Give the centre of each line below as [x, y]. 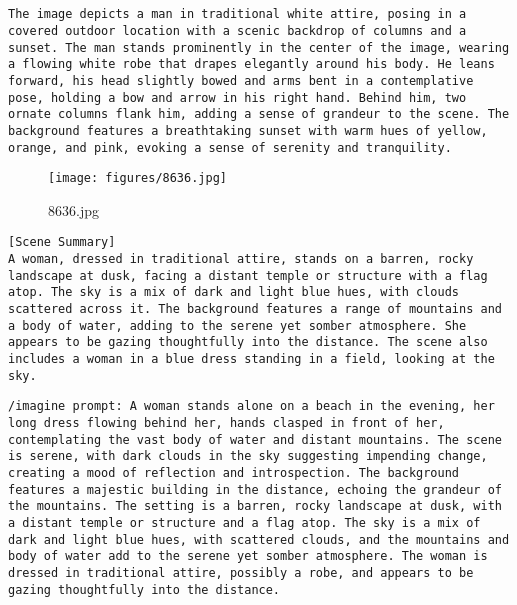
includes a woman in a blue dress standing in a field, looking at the [251, 359]
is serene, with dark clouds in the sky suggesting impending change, [248, 456]
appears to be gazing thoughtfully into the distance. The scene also [248, 342]
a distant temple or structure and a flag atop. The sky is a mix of [244, 522]
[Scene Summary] [62, 242]
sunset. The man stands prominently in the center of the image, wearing [259, 47]
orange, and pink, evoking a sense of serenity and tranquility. [230, 147]
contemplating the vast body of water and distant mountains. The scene [255, 439]
